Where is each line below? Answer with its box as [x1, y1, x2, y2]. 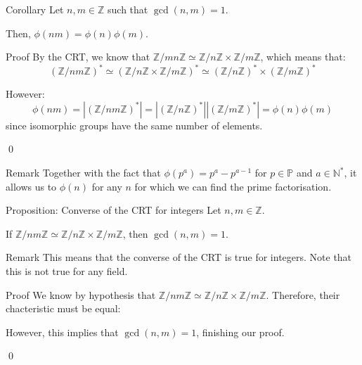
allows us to [6, 179, 57, 193]
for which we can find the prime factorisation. [134, 179, 332, 193]
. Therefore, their [266, 287, 340, 302]
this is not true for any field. [6, 264, 128, 278]
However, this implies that [6, 324, 119, 339]
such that [108, 2, 148, 16]
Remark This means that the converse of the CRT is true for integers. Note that [6, 250, 352, 264]
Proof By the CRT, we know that [6, 49, 150, 64]
